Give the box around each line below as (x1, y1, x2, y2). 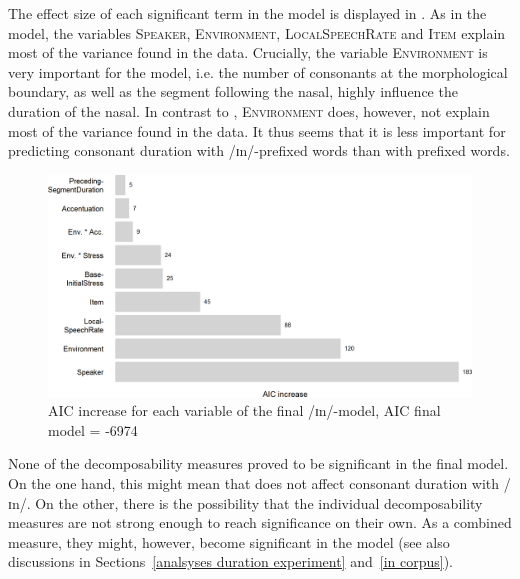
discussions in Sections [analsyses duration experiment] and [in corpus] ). (8, 551, 453, 572)
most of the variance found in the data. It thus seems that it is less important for (8, 120, 506, 141)
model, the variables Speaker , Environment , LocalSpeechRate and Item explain (8, 22, 506, 43)
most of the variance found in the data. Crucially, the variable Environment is (8, 42, 488, 63)
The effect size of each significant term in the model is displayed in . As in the (8, 3, 487, 23)
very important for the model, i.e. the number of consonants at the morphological (8, 61, 508, 82)
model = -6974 (48, 419, 138, 440)
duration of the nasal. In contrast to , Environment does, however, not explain (8, 100, 490, 121)
